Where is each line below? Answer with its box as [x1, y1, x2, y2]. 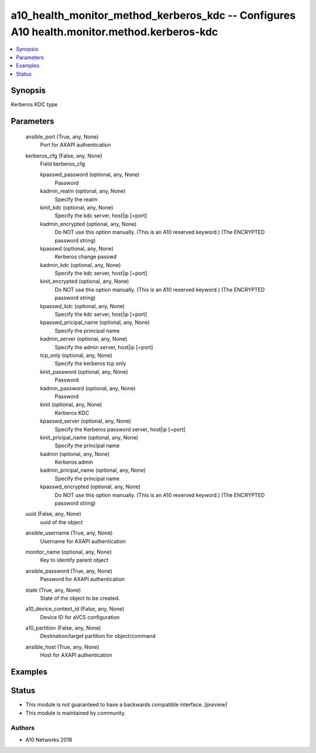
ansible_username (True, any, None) [25, 529, 113, 536]
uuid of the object [40, 518, 83, 525]
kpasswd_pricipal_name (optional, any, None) [40, 319, 150, 326]
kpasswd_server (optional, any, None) [40, 417, 132, 425]
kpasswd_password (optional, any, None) [40, 171, 140, 178]
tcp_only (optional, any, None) [40, 352, 112, 359]
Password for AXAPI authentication [40, 576, 125, 583]
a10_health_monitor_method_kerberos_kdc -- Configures [11, 9, 296, 22]
